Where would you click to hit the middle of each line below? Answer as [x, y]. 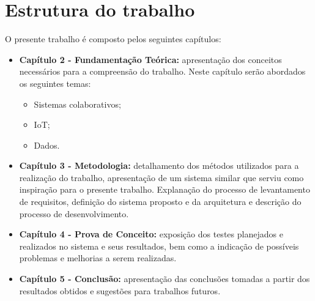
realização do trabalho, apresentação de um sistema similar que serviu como [161, 177]
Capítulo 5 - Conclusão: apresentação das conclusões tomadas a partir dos [165, 279]
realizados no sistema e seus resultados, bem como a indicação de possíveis [159, 246]
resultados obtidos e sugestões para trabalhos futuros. [120, 290]
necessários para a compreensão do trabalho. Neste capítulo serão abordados [162, 71]
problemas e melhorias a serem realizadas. [98, 258]
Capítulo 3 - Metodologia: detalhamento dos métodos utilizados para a [159, 165]
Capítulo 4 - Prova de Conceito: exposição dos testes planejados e [151, 234]
